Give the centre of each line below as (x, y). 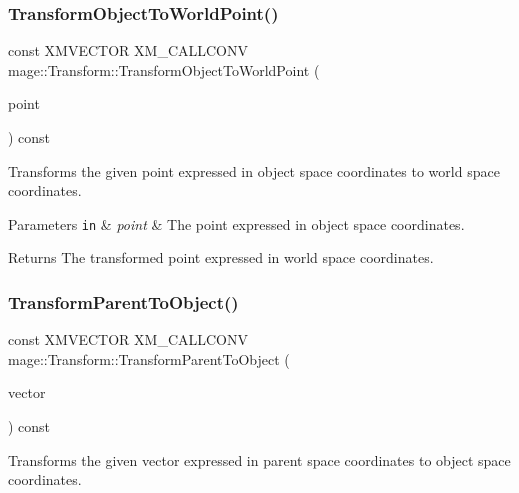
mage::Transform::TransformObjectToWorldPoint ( (164, 69)
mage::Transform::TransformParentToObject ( (149, 358)
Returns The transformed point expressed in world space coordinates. (221, 257)
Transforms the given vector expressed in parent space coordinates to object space (259, 459)
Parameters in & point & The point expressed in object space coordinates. (236, 223)
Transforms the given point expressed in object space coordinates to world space (254, 170)
